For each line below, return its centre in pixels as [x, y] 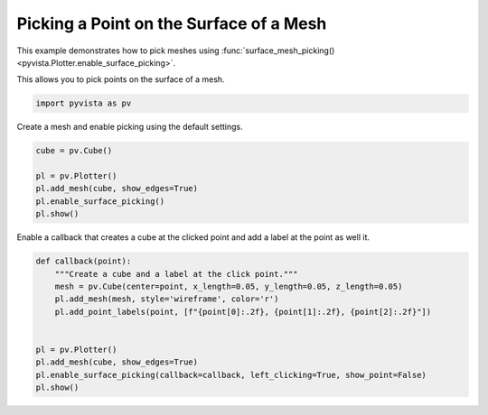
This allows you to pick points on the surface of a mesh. [121, 79]
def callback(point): [84, 261]
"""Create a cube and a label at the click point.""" [176, 274]
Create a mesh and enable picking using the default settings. [130, 127]
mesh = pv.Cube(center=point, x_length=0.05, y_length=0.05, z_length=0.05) [229, 286]
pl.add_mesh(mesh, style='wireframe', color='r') [167, 299]
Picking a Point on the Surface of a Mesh [172, 23]
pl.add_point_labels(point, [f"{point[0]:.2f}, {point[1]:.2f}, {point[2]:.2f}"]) [243, 312]
